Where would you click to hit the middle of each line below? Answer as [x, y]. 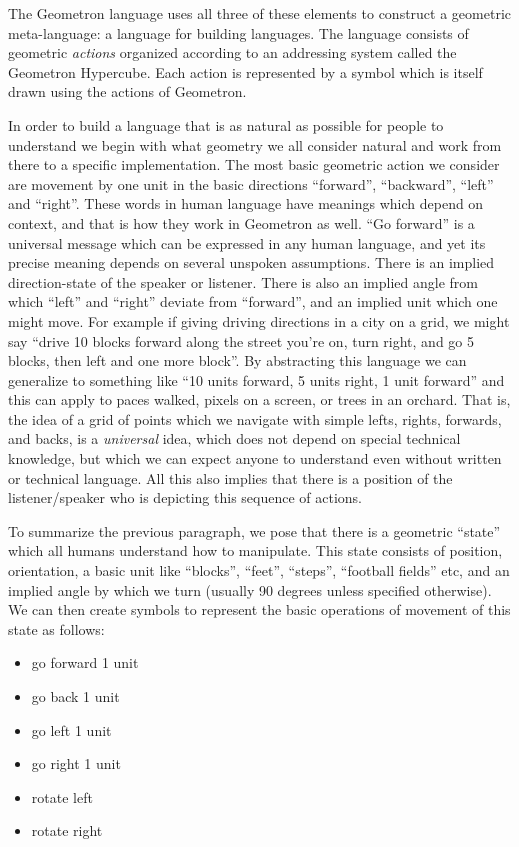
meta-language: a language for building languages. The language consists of [238, 32]
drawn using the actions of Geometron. [127, 91]
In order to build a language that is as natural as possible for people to [226, 124]
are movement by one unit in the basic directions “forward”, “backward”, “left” [251, 183]
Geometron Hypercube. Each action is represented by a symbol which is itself [245, 71]
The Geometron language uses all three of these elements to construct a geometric [259, 13]
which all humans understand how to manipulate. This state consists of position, [255, 550]
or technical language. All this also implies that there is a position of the [230, 477]
